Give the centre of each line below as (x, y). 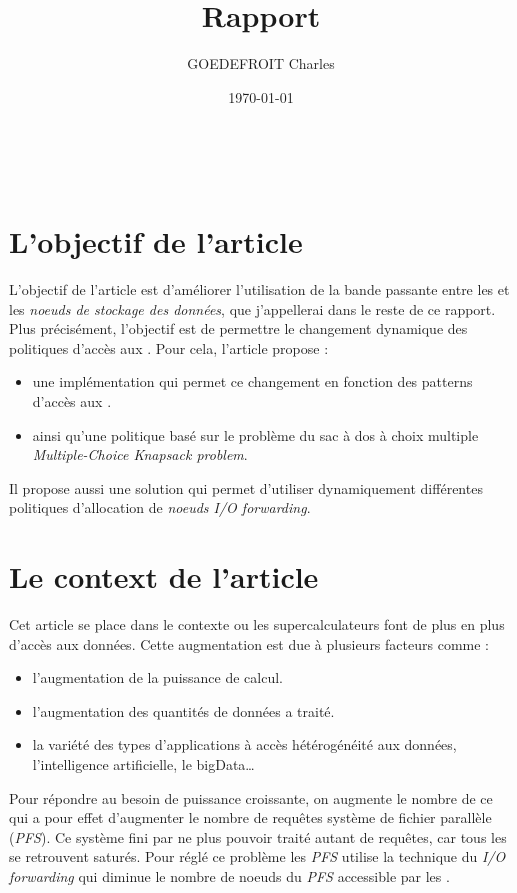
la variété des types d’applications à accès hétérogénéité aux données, (244, 744)
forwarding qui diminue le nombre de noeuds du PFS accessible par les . (229, 876)
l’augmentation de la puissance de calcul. (158, 677)
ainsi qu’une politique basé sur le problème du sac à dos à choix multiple (255, 434)
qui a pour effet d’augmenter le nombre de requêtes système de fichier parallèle (250, 817)
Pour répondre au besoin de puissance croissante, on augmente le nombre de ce (251, 797)
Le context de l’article (164, 576)
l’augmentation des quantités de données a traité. (183, 710)
